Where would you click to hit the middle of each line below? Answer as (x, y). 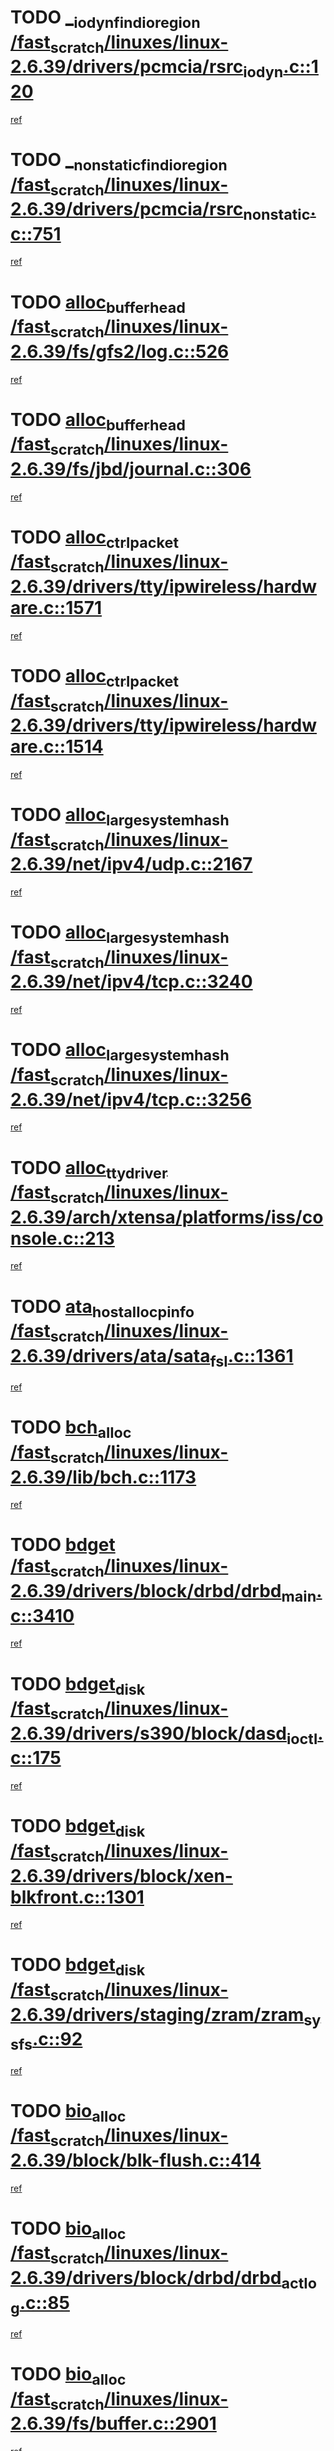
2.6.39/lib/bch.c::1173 (103, 1477)
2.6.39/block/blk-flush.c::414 (136, 2160)
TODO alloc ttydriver (89, 1169)
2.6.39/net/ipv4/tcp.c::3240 (131, 982)
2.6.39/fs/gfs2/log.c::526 (120, 351)
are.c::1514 (57, 747)
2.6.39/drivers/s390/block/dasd (148, 1733)
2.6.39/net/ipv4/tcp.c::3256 (131, 1099)
